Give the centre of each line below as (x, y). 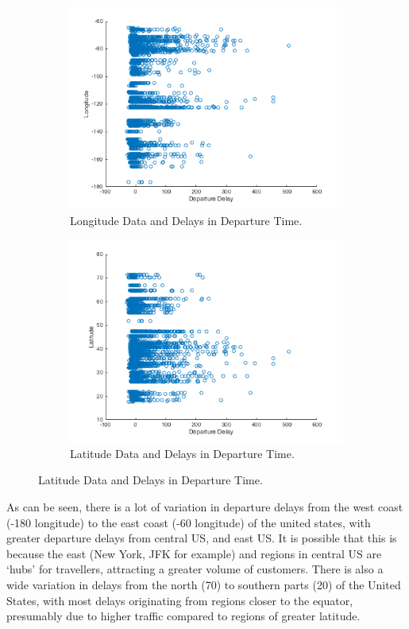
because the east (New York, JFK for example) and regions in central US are (194, 553)
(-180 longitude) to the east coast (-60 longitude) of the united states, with (189, 522)
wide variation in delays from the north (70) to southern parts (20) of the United (204, 584)
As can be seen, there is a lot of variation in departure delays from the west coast (205, 507)
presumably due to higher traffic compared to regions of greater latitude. (183, 616)
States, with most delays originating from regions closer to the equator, (180, 600)
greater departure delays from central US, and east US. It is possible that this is (202, 538)
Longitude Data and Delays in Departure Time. (186, 220)
